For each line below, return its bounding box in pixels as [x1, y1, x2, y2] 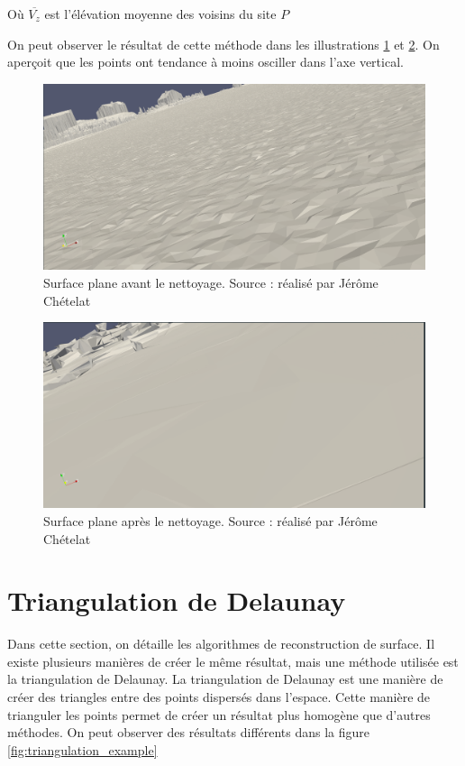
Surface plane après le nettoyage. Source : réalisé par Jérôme [43, 511, 378, 530]
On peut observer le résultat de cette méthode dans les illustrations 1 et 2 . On [7, 34, 440, 53]
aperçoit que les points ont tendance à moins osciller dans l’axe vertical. [7, 52, 404, 71]
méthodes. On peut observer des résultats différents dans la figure [7, 723, 370, 742]
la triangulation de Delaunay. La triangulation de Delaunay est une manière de [7, 669, 443, 688]
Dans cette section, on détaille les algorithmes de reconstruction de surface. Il [7, 634, 435, 653]
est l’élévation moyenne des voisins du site [44, 5, 277, 23]
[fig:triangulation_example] [7, 740, 158, 759]
